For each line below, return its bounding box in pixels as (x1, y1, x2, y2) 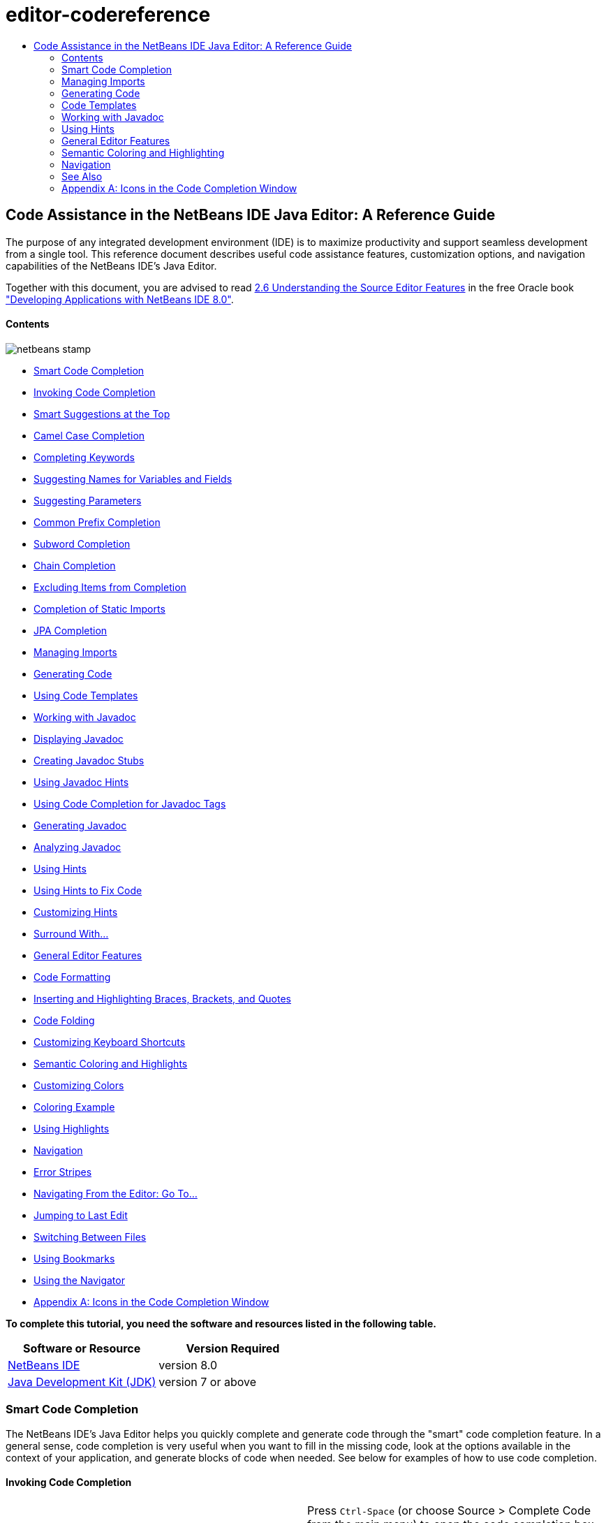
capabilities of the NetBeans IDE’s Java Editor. (6, 259, 217, 272)
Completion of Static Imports (34, 602, 165, 615)
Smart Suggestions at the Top (34, 407, 170, 420)
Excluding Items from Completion (34, 581, 186, 593)
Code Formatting (34, 970, 111, 983)
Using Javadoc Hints (34, 775, 129, 788)
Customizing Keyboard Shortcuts (34, 1035, 186, 1048)
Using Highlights (34, 1122, 110, 1135)
